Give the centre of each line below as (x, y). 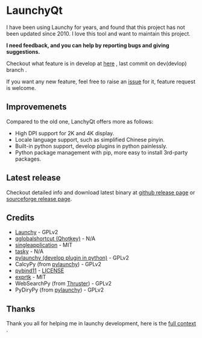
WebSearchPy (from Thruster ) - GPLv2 (63, 284)
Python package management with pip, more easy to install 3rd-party (101, 152)
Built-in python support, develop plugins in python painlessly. (91, 146)
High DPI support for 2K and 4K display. (65, 133)
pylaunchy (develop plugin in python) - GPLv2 (72, 258)
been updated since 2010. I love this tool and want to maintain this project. (99, 33)
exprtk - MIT (30, 277)
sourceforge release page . (39, 199)
